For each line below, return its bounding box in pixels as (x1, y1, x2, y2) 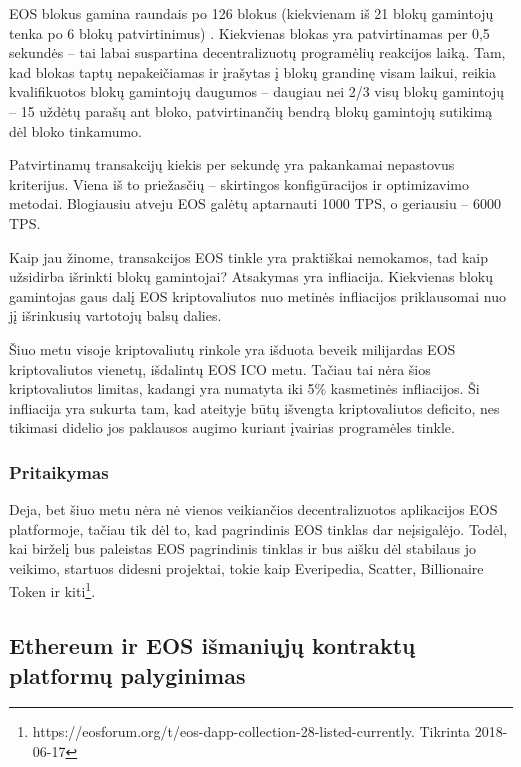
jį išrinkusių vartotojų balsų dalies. (9, 305, 222, 326)
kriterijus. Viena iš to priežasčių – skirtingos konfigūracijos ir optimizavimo (9, 173, 469, 194)
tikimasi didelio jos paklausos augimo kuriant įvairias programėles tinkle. (9, 417, 455, 438)
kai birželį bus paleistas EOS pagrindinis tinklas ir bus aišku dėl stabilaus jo (9, 538, 476, 559)
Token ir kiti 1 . (9, 578, 96, 602)
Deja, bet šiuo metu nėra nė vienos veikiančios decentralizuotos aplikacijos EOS (9, 499, 498, 520)
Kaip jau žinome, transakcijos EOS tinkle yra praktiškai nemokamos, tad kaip (9, 246, 488, 267)
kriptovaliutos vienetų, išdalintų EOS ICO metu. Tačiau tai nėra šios (9, 358, 431, 379)
